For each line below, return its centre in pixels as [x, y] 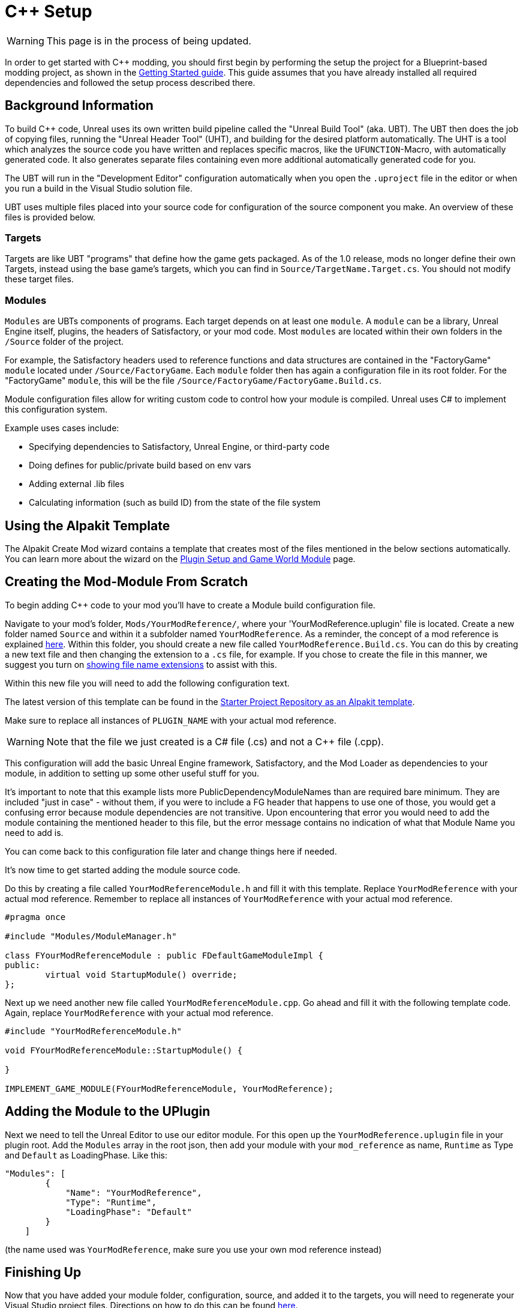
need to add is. [34, 832]
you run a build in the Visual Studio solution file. [99, 188]
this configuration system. [56, 410]
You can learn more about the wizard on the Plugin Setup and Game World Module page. [180, 559]
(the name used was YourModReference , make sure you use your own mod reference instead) [193, 1249]
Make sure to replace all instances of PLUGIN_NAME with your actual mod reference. [171, 720]
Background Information [79, 106]
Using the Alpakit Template [88, 525]
